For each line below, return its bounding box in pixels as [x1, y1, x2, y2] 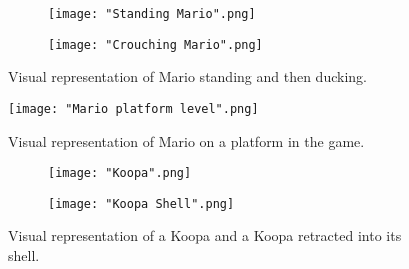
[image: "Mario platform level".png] [8, 101, 259, 116]
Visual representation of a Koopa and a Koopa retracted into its [8, 225, 402, 246]
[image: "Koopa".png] [48, 166, 192, 181]
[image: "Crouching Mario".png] [48, 37, 263, 52]
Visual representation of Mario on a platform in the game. [8, 130, 365, 151]
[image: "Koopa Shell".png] [48, 196, 235, 211]
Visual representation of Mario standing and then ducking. [8, 66, 367, 87]
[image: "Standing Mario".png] [48, 7, 256, 21]
